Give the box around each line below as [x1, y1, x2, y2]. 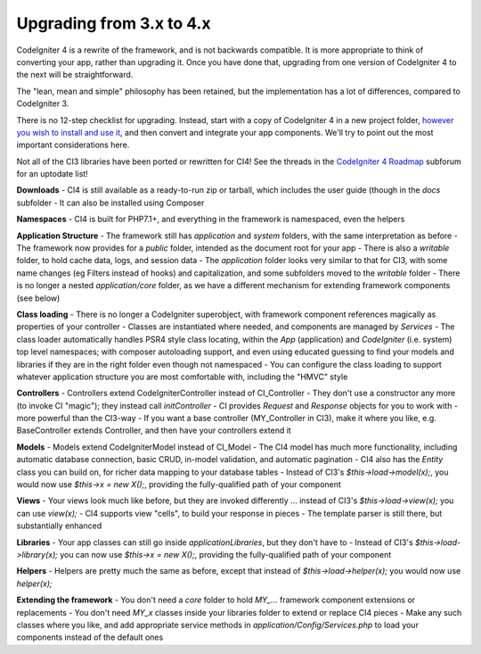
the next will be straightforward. [16, 70, 134, 80]
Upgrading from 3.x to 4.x [16, 13, 211, 33]
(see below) [16, 293, 61, 303]
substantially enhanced [16, 520, 102, 531]
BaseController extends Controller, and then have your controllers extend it [16, 425, 291, 436]
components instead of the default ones [16, 632, 164, 642]
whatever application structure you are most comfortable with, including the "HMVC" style [16, 371, 348, 382]
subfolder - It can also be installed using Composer [16, 197, 205, 208]
